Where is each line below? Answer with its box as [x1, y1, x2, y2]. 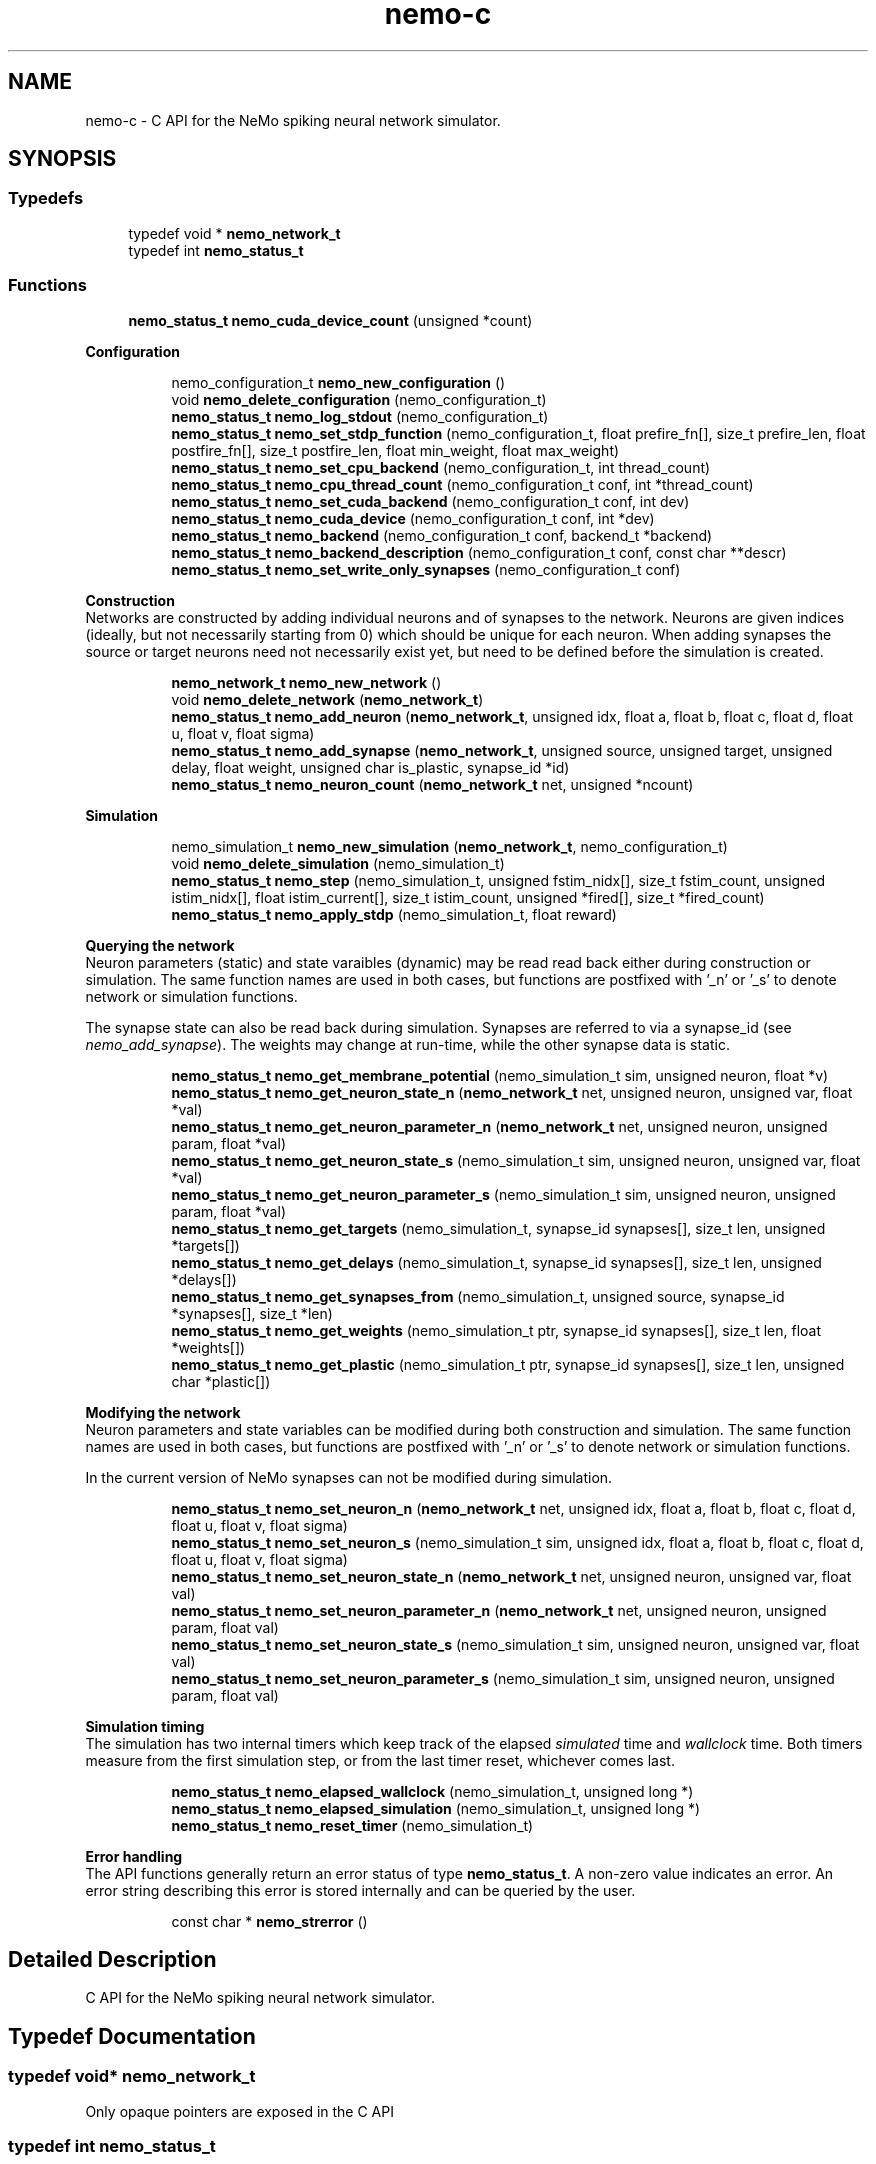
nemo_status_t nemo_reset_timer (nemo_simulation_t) [171, 1816, 534, 1834]
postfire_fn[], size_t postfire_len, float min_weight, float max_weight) [171, 441, 620, 459]
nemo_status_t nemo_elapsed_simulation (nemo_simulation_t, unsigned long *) [171, 1799, 701, 1817]
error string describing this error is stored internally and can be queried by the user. [85, 1881, 636, 1899]
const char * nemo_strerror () [171, 1912, 368, 1930]
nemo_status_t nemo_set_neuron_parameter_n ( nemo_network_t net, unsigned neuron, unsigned [171, 1601, 827, 1619]
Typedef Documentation [8, 2023, 256, 2049]
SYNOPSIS [8, 146, 117, 172]
